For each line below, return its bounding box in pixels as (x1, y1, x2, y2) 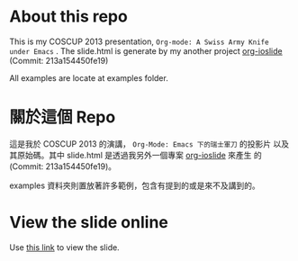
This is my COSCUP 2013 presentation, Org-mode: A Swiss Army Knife (9, 36, 269, 47)
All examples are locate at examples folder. (9, 72, 168, 83)
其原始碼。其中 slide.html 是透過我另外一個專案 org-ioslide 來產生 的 (9, 149, 263, 160)
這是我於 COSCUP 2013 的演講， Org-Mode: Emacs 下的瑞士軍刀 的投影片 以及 (9, 138, 290, 149)
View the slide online (9, 212, 168, 233)
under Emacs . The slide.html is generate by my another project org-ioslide (9, 45, 283, 56)
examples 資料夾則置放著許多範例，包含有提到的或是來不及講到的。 (9, 180, 261, 191)
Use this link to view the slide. (9, 241, 120, 253)
